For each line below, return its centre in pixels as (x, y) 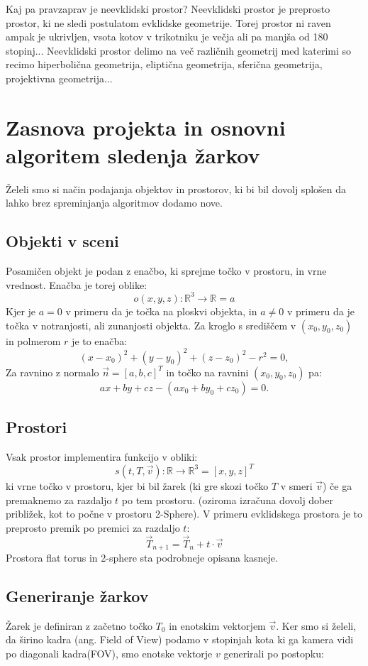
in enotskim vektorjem (217, 625)
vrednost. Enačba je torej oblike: (77, 284)
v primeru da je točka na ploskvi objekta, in (161, 311)
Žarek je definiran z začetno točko (79, 625)
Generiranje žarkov (77, 595)
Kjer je (21, 311)
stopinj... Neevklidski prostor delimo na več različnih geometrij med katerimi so (179, 50)
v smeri (296, 485)
